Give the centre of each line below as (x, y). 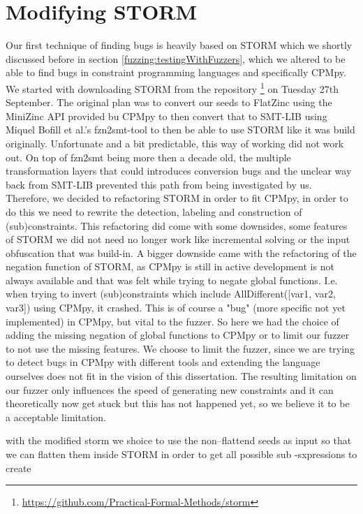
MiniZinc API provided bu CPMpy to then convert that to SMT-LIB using (166, 116)
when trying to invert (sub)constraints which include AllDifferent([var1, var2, (171, 294)
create (18, 468)
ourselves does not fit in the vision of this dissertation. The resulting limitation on (181, 376)
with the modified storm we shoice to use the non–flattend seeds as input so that (179, 440)
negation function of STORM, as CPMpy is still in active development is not (170, 266)
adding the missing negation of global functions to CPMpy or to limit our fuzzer (178, 335)
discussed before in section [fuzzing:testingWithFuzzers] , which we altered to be (176, 58)
